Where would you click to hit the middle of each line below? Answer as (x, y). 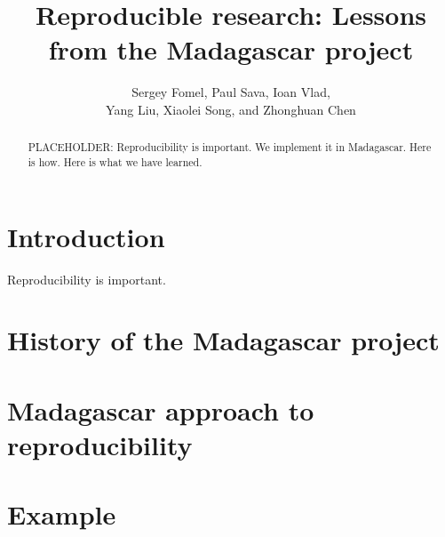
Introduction (86, 236)
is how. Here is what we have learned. (115, 161)
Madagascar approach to (161, 409)
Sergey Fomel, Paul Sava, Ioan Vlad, (231, 92)
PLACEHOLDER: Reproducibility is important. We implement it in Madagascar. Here (230, 147)
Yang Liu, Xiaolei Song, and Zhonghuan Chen (231, 109)
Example (62, 514)
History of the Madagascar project (223, 340)
